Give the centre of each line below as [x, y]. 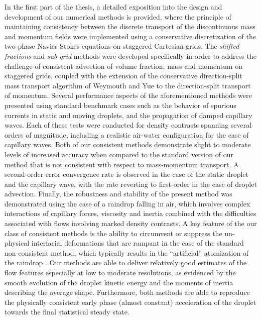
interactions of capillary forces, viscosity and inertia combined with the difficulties [130, 213]
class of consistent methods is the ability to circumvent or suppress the [113, 233]
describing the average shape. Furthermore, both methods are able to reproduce [127, 292]
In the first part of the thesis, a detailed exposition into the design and [113, 7]
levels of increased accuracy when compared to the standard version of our [119, 154]
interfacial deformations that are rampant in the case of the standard [138, 243]
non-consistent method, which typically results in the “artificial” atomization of [127, 252]
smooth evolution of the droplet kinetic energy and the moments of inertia [119, 282]
